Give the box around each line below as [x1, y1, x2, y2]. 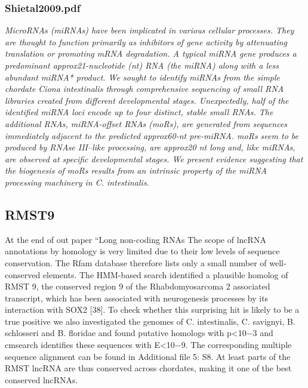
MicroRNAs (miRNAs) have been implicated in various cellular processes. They [5, 24, 294, 36]
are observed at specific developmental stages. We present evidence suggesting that [5, 152, 303, 165]
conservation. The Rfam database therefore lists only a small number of [5, 256, 267, 269]
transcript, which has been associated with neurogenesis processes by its [5, 291, 269, 304]
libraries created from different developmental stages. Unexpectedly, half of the [5, 94, 289, 106]
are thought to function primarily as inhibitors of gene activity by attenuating [5, 35, 288, 48]
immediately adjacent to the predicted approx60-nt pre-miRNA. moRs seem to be [5, 129, 298, 141]
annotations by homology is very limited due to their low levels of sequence [5, 245, 280, 257]
